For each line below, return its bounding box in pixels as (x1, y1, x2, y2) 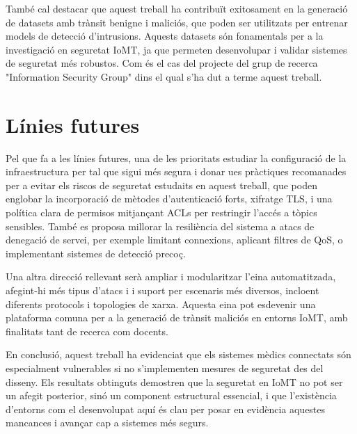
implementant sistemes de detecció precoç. (6, 246, 186, 260)
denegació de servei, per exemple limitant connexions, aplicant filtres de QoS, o (6, 232, 343, 247)
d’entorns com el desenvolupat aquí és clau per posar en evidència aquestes (6, 401, 326, 416)
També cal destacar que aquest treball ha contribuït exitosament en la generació (6, 1, 348, 15)
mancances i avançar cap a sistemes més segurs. (6, 415, 209, 430)
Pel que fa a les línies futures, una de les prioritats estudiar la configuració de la (6, 150, 347, 165)
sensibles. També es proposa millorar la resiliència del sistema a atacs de (6, 218, 315, 233)
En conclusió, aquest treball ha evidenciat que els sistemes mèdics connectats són (6, 347, 351, 362)
